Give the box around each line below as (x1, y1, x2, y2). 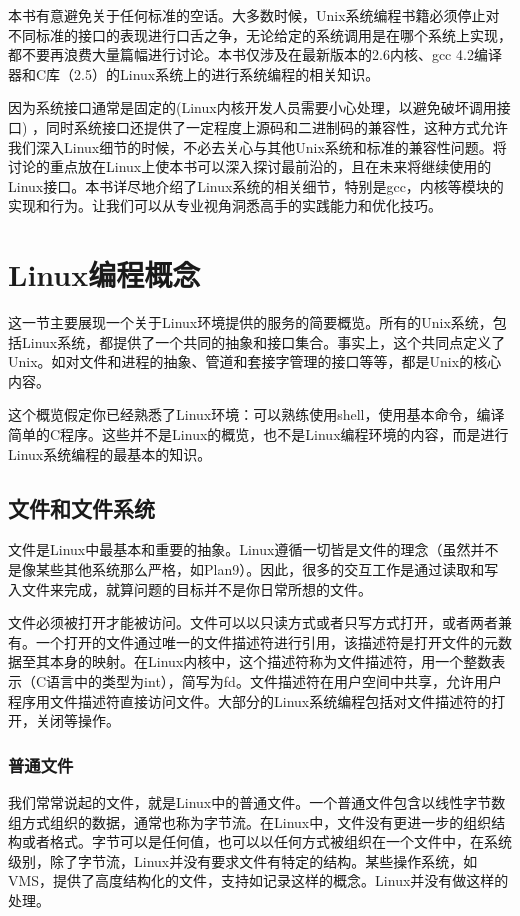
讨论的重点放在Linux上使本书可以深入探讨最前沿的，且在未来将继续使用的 (8, 156, 492, 177)
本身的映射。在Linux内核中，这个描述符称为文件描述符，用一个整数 (49, 651, 492, 672)
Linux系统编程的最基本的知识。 (8, 443, 212, 464)
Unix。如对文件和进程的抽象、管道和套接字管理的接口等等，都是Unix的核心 (8, 351, 502, 372)
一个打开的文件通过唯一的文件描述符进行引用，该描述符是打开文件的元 (35, 631, 498, 652)
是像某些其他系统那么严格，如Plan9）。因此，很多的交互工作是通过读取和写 (8, 559, 499, 580)
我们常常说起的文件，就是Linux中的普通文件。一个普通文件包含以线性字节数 (8, 791, 506, 812)
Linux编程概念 (8, 254, 201, 295)
